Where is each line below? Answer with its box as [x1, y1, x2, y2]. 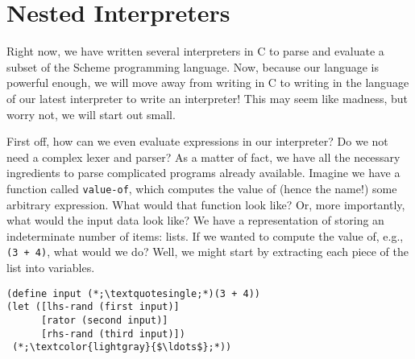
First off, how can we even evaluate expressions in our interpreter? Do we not [6, 133, 388, 150]
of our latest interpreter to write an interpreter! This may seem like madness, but [6, 89, 409, 106]
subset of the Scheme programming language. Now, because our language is [6, 58, 380, 75]
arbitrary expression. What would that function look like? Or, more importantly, [6, 196, 405, 213]
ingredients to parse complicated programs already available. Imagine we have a [6, 164, 400, 181]
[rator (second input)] [40, 314, 168, 326]
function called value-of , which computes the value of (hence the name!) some [6, 179, 397, 196]
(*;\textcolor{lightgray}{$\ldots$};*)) [12, 341, 232, 353]
